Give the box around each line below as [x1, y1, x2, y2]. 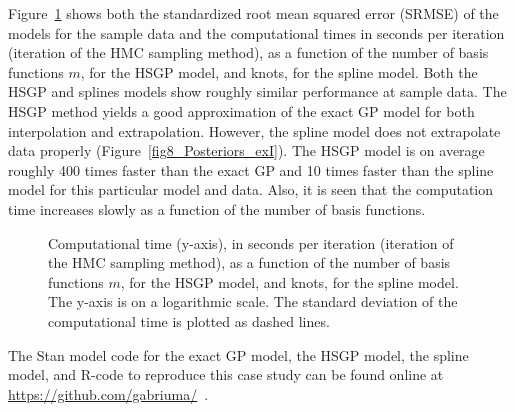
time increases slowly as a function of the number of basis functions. [8, 198, 426, 219]
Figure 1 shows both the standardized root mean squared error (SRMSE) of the [8, 3, 499, 23]
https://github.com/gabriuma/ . [8, 383, 209, 404]
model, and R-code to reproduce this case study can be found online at [8, 364, 444, 385]
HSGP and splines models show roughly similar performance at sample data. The [8, 81, 507, 102]
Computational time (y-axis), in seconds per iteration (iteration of [48, 232, 454, 253]
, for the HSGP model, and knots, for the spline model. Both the [80, 61, 478, 82]
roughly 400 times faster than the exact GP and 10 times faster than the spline [8, 159, 494, 180]
